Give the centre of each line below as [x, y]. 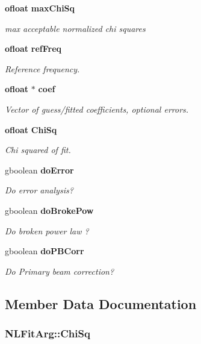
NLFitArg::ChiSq [48, 333]
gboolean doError [39, 170]
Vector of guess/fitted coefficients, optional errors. [97, 109]
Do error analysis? [39, 190]
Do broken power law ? [47, 230]
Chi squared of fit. [38, 150]
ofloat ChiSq [31, 129]
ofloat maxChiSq [40, 8]
